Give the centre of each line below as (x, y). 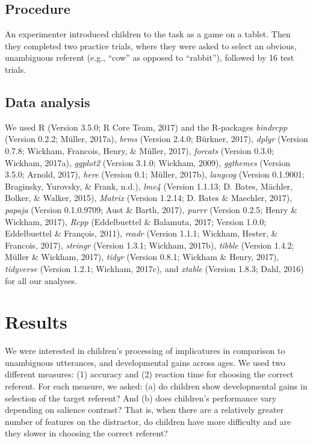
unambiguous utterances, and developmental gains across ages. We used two (145, 362)
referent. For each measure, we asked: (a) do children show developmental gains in (156, 386)
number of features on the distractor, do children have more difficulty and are (148, 421)
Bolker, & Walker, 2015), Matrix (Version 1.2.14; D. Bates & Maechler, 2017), (149, 198)
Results (36, 322)
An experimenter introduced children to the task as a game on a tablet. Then (148, 34)
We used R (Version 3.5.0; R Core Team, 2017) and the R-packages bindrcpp (146, 127)
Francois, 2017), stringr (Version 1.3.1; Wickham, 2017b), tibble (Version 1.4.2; (150, 245)
